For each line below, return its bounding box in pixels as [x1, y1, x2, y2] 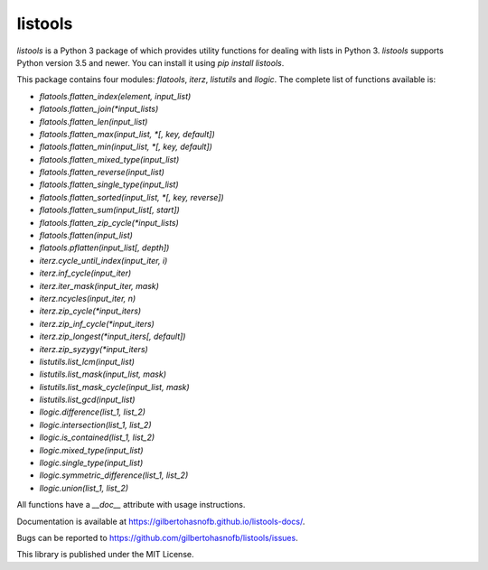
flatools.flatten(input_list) [39, 230, 133, 241]
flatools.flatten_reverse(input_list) [39, 167, 164, 178]
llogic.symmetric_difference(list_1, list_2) [39, 470, 189, 481]
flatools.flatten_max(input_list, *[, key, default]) [39, 128, 216, 139]
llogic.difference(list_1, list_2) [39, 406, 146, 417]
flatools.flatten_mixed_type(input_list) [39, 154, 180, 164]
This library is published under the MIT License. [16, 549, 194, 560]
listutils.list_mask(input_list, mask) [39, 369, 167, 379]
